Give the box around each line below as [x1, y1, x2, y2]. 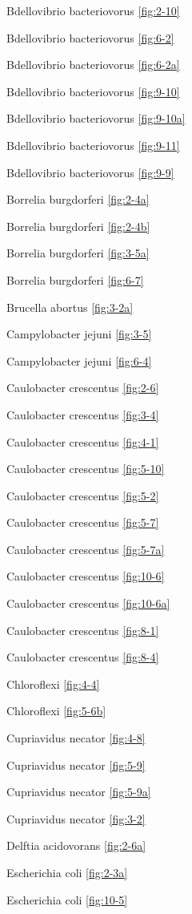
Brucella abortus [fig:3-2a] [6, 298, 134, 315]
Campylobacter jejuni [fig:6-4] [6, 352, 152, 369]
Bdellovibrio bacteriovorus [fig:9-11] [6, 136, 180, 153]
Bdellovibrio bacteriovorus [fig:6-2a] [6, 56, 180, 73]
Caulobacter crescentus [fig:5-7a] [6, 540, 165, 557]
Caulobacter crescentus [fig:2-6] [6, 379, 159, 396]
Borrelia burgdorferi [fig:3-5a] [6, 245, 150, 261]
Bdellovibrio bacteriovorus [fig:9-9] [6, 164, 174, 180]
